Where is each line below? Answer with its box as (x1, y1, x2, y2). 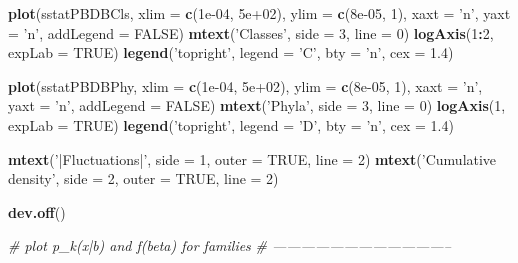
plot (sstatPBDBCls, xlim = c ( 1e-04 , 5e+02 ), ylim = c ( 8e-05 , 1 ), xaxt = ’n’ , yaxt (8, 3, 511, 23)
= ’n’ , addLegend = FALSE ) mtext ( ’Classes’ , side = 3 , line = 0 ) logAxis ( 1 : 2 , (8, 22, 494, 43)
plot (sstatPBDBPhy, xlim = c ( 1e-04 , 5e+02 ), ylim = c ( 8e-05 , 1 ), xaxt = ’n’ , (8, 75, 483, 96)
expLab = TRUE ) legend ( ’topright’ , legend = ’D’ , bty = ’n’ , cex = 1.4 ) (8, 114, 454, 135)
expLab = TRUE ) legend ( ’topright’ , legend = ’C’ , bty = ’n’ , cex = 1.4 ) (8, 42, 454, 63)
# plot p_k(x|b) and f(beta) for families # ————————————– (8, 235, 451, 256)
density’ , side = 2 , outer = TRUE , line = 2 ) (8, 168, 279, 189)
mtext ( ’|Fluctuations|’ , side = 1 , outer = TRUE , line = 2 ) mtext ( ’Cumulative (8, 148, 497, 169)
